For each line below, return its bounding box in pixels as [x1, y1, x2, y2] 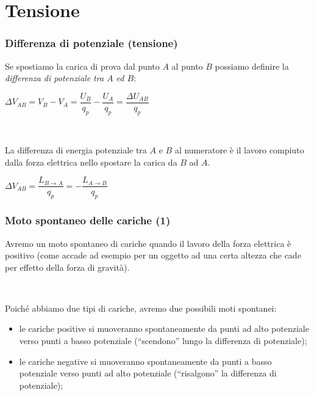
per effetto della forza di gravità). [5, 260, 130, 273]
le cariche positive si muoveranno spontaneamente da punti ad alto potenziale [19, 322, 309, 335]
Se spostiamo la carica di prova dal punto [5, 59, 160, 72]
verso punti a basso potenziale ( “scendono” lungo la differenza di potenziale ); [19, 334, 307, 347]
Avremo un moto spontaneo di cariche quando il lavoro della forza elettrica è [5, 237, 291, 249]
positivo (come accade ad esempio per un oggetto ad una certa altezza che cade [5, 249, 301, 262]
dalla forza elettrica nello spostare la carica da [5, 155, 177, 168]
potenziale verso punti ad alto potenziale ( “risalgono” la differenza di [19, 367, 277, 380]
